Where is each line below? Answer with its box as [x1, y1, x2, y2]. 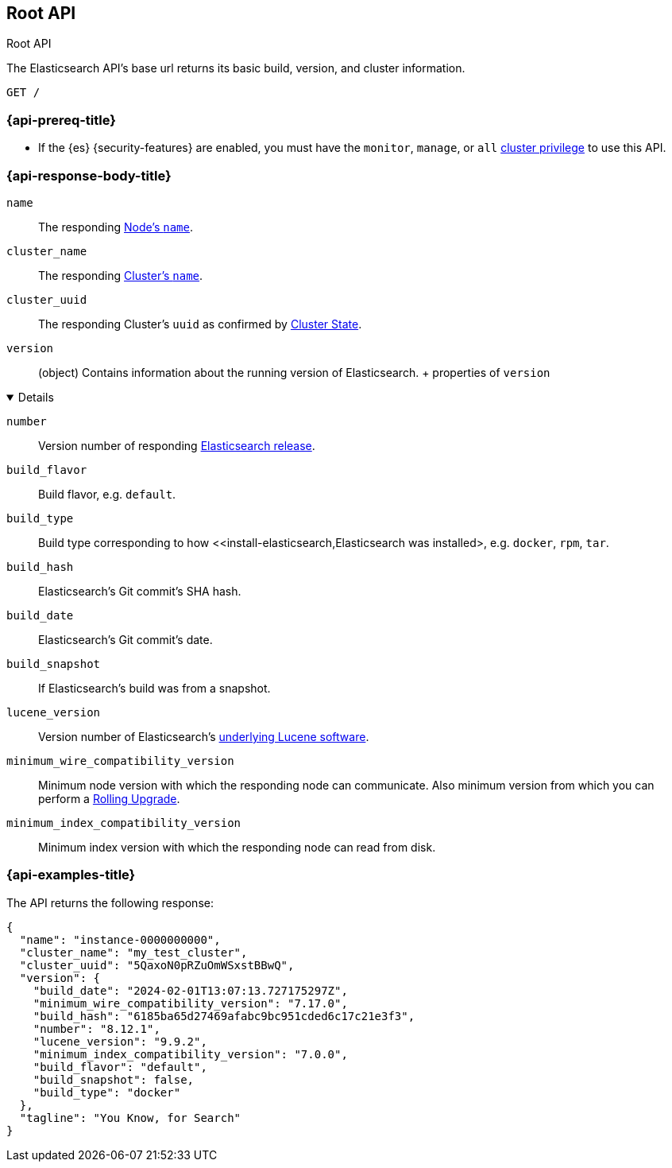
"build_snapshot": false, [33, 1073, 195, 1086]
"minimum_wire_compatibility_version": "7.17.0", [33, 996, 348, 1010]
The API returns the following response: [6, 895, 214, 910]
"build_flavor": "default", [33, 1060, 207, 1073]
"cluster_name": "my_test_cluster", [19, 945, 248, 959]
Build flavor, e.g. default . [38, 487, 176, 501]
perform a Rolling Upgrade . [38, 791, 180, 805]
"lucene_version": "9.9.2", [33, 1034, 207, 1048]
